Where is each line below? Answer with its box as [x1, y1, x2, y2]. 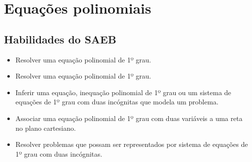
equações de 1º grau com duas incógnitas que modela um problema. [15, 97, 219, 107]
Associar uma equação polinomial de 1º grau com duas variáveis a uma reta [15, 113, 243, 123]
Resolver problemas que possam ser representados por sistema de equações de [15, 139, 248, 149]
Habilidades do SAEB [4, 31, 116, 46]
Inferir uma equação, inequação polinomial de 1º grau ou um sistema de [15, 87, 231, 97]
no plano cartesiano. [15, 122, 76, 133]
